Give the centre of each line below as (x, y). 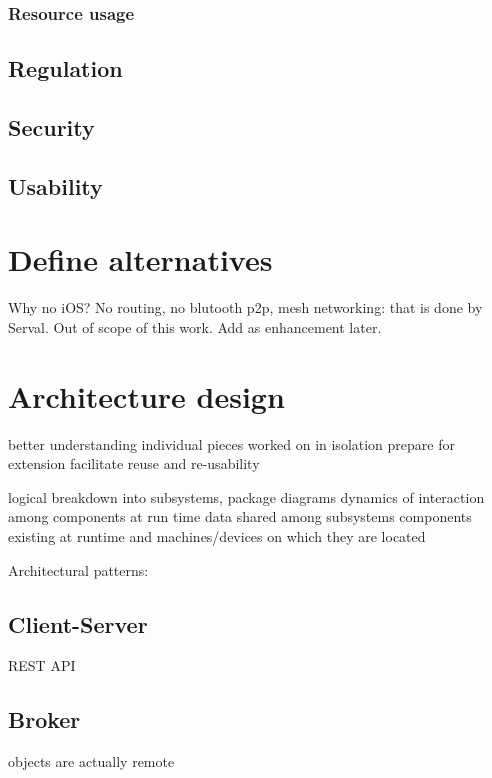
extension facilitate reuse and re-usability (134, 463)
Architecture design (146, 395)
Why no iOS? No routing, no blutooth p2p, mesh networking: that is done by (245, 307)
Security (51, 127)
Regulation (65, 68)
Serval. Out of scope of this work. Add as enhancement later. (195, 326)
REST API (42, 665)
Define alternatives (140, 259)
